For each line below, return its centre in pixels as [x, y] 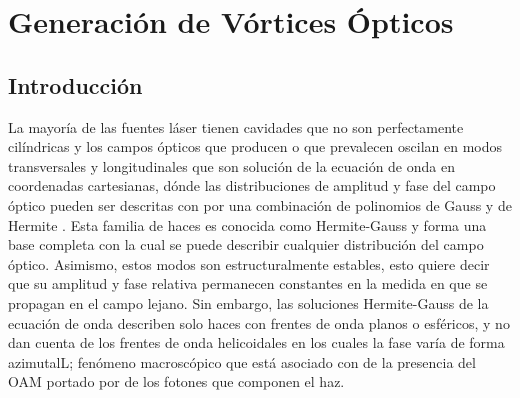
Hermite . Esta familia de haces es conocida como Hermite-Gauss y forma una [247, 224]
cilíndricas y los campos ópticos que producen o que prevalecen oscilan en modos [255, 146]
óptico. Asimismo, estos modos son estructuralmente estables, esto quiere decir [249, 263]
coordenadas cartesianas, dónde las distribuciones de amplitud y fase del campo [252, 185]
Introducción [75, 84]
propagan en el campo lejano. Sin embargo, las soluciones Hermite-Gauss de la [248, 302]
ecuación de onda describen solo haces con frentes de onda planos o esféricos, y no [259, 322]
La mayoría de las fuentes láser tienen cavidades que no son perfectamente [236, 126]
